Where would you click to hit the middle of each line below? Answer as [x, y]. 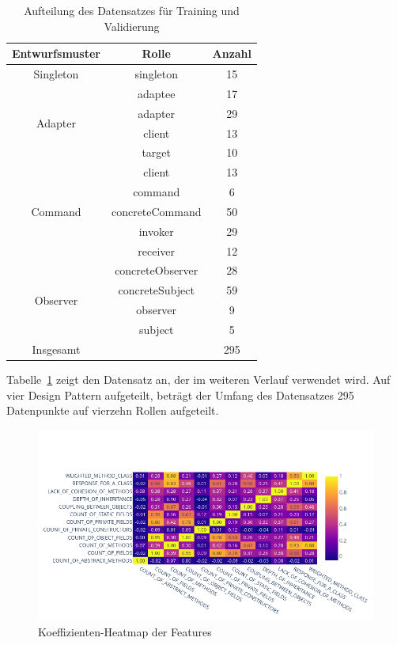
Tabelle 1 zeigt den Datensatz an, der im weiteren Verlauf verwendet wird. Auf [198, 379]
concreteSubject [156, 290]
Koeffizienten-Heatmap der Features [125, 631]
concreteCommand [156, 211]
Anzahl [232, 53]
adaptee [156, 93]
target [157, 152]
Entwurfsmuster [56, 53]
